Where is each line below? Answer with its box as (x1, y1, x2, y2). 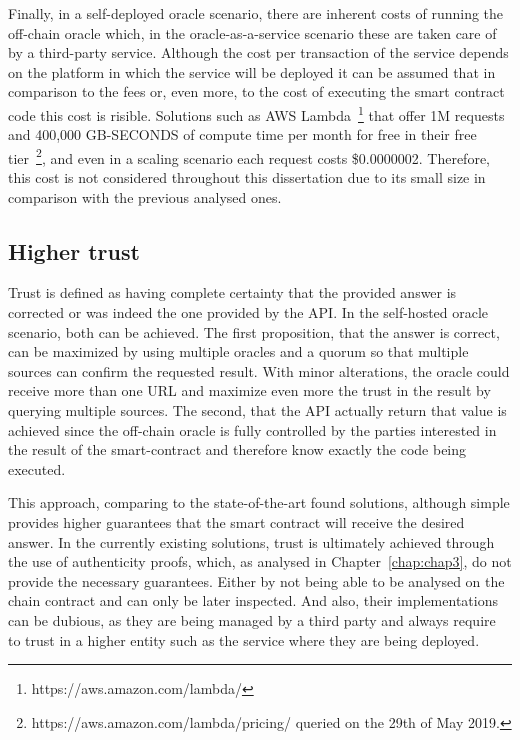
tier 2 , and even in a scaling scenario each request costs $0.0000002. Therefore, (8, 144, 490, 168)
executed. (8, 458, 66, 479)
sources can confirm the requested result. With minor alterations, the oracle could (8, 360, 510, 381)
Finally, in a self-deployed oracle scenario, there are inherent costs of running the (8, 3, 504, 23)
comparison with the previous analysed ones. (8, 186, 282, 207)
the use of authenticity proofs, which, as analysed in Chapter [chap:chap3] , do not (8, 551, 512, 572)
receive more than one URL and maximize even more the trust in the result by (8, 380, 491, 401)
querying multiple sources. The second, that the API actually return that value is (8, 400, 507, 421)
